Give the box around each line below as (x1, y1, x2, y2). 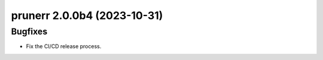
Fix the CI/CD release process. (26, 43, 102, 50)
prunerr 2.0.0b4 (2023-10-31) (11, 9, 163, 22)
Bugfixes (11, 26, 48, 37)
